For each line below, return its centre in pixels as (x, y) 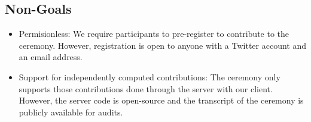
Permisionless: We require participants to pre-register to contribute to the (154, 34)
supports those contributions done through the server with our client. (146, 88)
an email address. (51, 57)
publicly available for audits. (71, 112)
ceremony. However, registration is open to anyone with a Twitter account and (163, 45)
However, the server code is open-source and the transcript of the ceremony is (161, 100)
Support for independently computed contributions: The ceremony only (150, 76)
